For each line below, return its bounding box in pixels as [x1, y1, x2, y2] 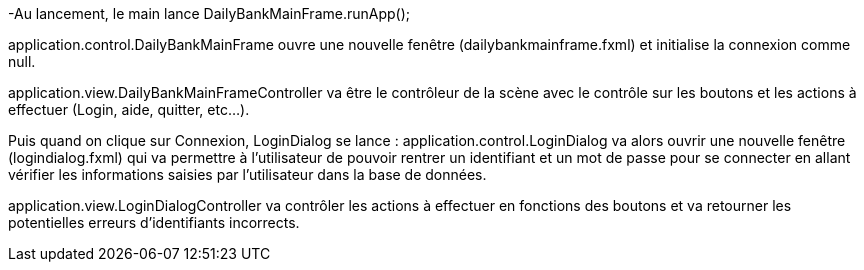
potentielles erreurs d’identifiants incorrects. [8, 214, 300, 231]
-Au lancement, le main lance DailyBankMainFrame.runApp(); [8, 5, 411, 22]
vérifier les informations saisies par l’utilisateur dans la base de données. [8, 166, 487, 183]
